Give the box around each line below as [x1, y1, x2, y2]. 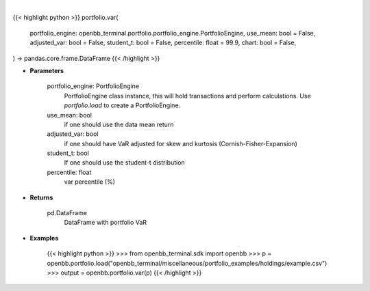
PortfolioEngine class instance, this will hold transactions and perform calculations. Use [64, 92, 311, 100]
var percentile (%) [64, 178, 116, 186]
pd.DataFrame [47, 209, 88, 217]
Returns [29, 193, 53, 202]
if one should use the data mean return [64, 120, 174, 128]
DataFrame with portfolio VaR [64, 219, 147, 227]
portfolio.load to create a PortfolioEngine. [64, 101, 181, 109]
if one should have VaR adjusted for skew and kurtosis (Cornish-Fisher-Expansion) [64, 139, 298, 148]
